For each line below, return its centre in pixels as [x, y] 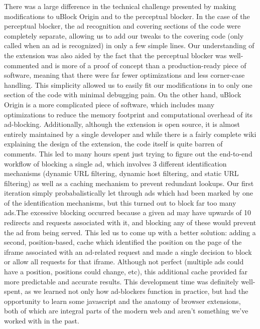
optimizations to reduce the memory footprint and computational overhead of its [128, 114]
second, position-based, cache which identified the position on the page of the [123, 242]
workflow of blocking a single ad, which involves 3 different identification [115, 163]
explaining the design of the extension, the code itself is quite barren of [113, 144]
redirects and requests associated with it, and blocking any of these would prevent [130, 222]
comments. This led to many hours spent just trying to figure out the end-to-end [128, 153]
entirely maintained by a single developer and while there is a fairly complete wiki [130, 134]
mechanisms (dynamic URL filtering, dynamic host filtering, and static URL [121, 173]
